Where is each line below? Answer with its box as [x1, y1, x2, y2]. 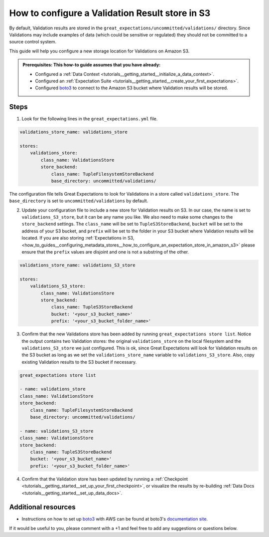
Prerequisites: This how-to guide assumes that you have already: [22, 62, 161, 68]
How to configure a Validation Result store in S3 [9, 7, 211, 18]
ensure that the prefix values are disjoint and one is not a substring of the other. [21, 249, 189, 255]
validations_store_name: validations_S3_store [19, 263, 135, 268]
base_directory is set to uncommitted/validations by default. [9, 198, 148, 204]
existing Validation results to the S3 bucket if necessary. [21, 359, 137, 365]
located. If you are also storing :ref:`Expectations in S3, [21, 235, 134, 241]
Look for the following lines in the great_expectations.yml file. [21, 116, 158, 122]
